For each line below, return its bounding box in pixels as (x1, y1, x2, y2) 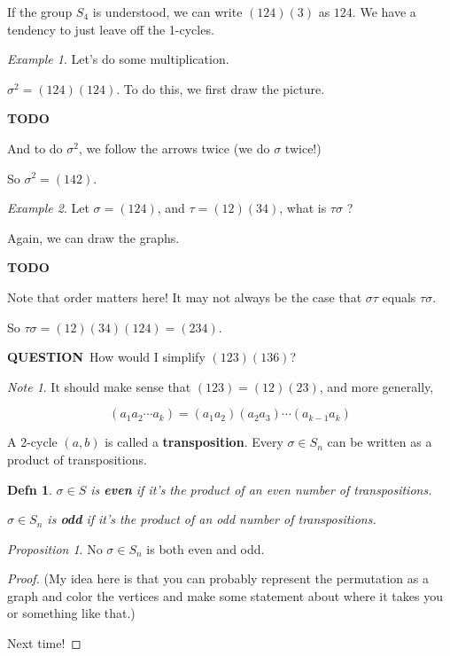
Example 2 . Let (7, 199, 89, 217)
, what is (279, 199, 327, 217)
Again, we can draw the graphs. (7, 228, 180, 246)
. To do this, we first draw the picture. (116, 79, 325, 98)
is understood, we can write (92, 3, 243, 20)
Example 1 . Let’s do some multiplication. (7, 50, 229, 68)
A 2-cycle (7, 433, 58, 451)
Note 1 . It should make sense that (7, 377, 191, 395)
